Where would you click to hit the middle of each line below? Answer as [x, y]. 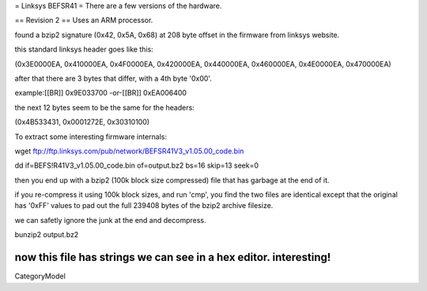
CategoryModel [40, 276]
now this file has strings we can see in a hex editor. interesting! [173, 257]
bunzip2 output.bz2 [47, 235]
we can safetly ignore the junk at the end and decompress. [110, 220]
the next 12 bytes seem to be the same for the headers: [105, 108]
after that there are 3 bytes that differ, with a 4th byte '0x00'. [113, 78]
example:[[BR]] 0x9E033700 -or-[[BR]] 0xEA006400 [101, 93]
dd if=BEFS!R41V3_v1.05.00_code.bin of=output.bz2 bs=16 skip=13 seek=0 [136, 165]
